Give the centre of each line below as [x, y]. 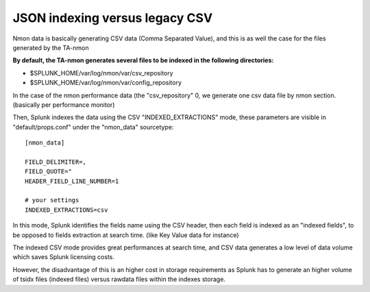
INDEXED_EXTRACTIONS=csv [66, 210]
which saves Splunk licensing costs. [64, 257]
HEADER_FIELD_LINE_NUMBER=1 [72, 181]
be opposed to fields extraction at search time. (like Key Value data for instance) [126, 235]
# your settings [52, 200]
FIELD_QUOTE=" [48, 172]
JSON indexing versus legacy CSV [113, 18]
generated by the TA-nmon [51, 47]
